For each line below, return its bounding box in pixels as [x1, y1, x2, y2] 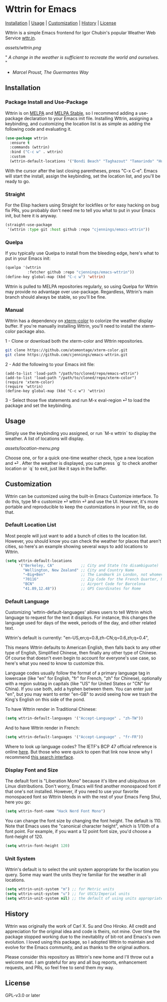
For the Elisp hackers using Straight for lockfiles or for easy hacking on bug [5, 202, 160, 208]
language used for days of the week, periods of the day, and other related [5, 620, 157, 626]
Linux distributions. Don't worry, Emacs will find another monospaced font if [5, 783, 161, 789]
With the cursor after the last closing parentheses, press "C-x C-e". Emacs [5, 168, 158, 174]
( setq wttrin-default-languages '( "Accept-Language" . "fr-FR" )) [5, 735, 143, 740]
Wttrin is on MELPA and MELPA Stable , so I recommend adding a [5, 110, 138, 116]
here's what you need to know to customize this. [5, 660, 104, 666]
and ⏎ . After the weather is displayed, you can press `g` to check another [5, 460, 158, 466]
